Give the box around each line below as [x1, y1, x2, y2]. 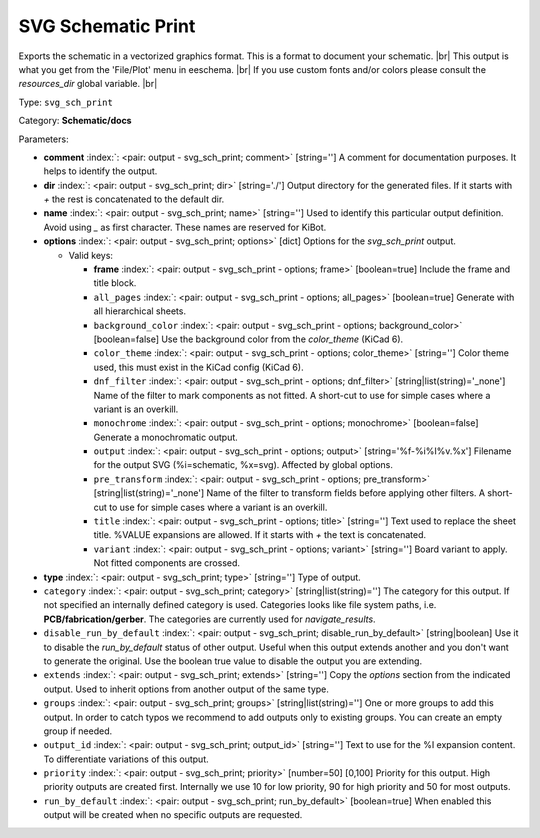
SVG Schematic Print [18, 15, 196, 37]
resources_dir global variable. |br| [18, 78, 158, 90]
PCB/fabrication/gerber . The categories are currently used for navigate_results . [43, 613, 376, 625]
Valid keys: [68, 249, 114, 261]
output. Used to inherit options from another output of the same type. [43, 683, 330, 695]
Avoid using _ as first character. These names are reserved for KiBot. [43, 221, 327, 233]
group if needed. [43, 725, 113, 737]
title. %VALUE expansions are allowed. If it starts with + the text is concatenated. [93, 529, 427, 541]
